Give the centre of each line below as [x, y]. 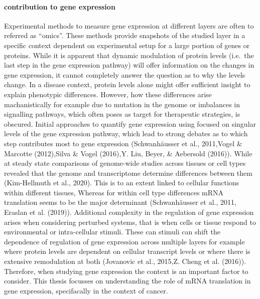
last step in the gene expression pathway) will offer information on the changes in [129, 65]
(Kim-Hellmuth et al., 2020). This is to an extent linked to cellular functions [122, 183]
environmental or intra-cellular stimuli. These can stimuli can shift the [112, 232]
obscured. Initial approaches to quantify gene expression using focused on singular [130, 123]
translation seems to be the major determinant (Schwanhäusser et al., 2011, [120, 202]
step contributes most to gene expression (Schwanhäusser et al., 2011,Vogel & [123, 143]
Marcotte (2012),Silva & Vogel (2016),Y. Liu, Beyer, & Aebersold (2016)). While [128, 153]
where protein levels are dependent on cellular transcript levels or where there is [127, 251]
